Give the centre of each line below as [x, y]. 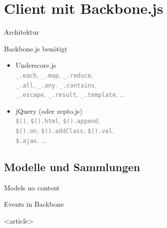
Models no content [32, 187]
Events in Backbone [34, 204]
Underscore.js [36, 65]
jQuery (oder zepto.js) [49, 111]
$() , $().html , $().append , [58, 120]
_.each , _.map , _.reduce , [54, 74]
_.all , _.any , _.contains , [56, 84]
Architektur [22, 32]
